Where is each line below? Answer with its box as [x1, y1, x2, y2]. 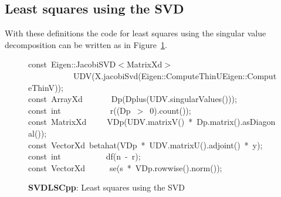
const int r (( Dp [28, 104, 131, 116]
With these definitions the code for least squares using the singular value [5, 27, 266, 39]
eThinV [28, 81, 55, 93]
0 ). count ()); [150, 104, 191, 116]
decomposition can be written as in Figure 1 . [5, 38, 167, 50]
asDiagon [242, 116, 276, 128]
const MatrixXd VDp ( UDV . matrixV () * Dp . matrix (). [28, 116, 243, 128]
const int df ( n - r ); [28, 150, 141, 162]
